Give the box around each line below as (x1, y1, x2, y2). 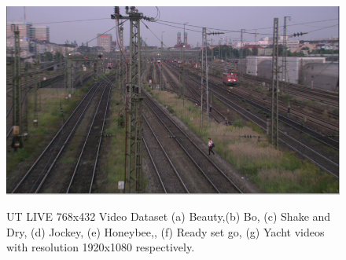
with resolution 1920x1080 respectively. (6, 239, 195, 255)
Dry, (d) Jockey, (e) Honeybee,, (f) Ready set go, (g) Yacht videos (6, 223, 325, 240)
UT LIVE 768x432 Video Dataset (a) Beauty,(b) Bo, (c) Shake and (6, 208, 331, 225)
